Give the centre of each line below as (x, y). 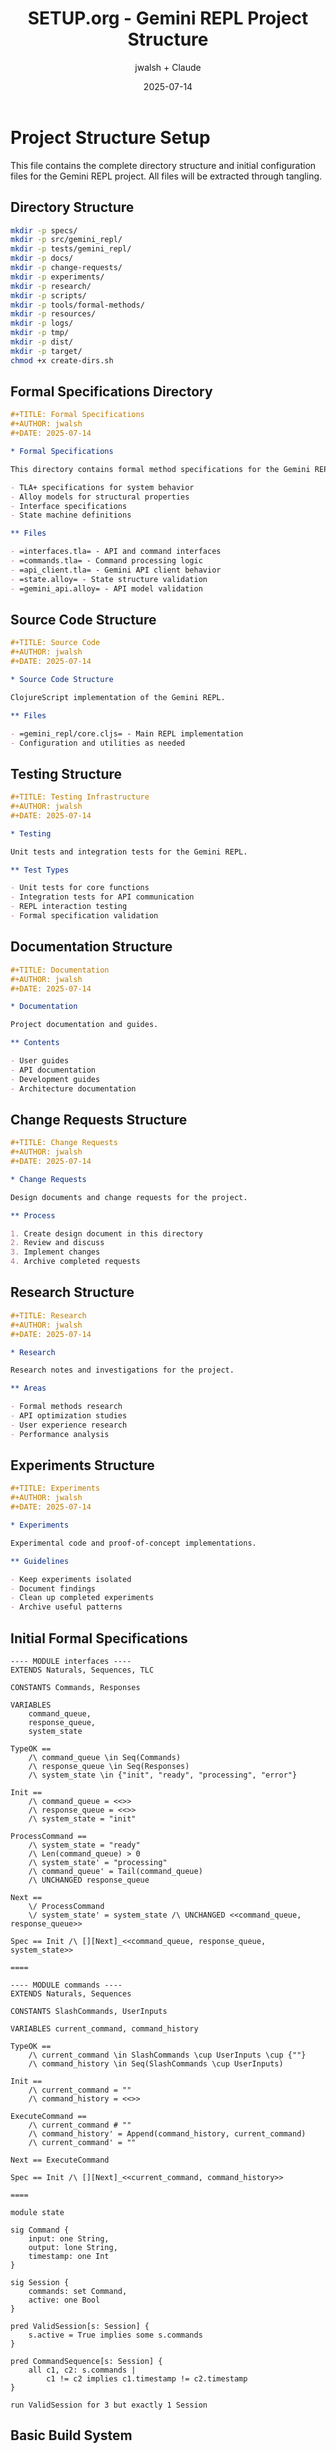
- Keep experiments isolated (71, 1579)
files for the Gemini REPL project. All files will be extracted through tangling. (166, 176)
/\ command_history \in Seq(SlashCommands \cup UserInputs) (156, 2064)
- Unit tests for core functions (80, 888)
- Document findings (53, 1588)
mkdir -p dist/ (42, 342)
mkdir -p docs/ (42, 258)
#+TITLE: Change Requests (64, 1143)
